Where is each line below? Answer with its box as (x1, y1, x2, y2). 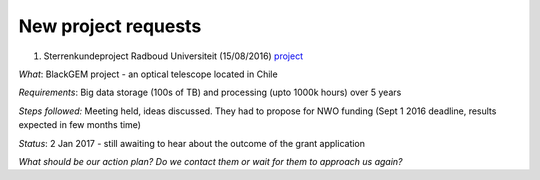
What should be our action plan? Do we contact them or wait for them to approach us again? (18, 155, 404, 167)
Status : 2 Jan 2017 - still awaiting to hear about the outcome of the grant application (18, 137, 365, 149)
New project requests (18, 15, 202, 37)
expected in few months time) (18, 119, 142, 131)
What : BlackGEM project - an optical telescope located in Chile (18, 68, 279, 80)
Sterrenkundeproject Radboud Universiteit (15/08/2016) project (43, 50, 304, 62)
